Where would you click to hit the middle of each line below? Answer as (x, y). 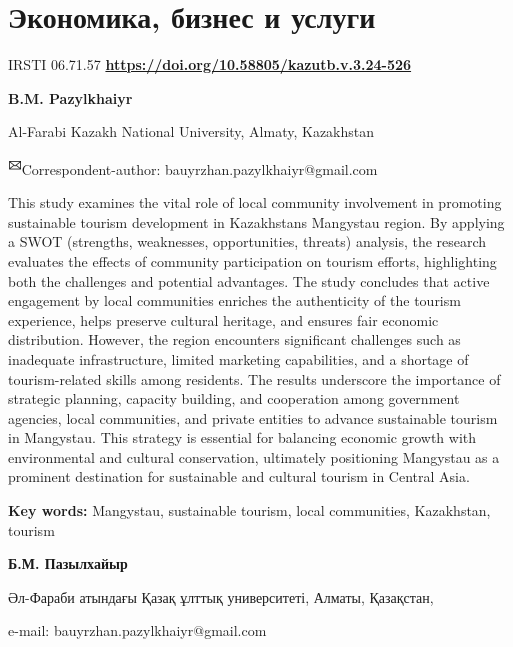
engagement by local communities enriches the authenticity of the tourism (234, 300)
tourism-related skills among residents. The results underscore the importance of (254, 378)
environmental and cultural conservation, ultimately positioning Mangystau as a (254, 456)
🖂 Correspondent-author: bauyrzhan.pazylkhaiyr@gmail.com (193, 167)
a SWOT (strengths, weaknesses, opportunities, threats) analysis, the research (247, 241)
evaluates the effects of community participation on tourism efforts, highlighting (252, 260)
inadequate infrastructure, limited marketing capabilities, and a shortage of (238, 358)
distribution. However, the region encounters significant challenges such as (234, 339)
